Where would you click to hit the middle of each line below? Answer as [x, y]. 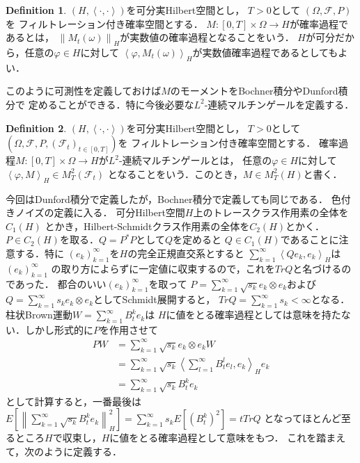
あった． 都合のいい [61, 283]
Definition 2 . [36, 128]
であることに [310, 239]
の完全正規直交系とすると [186, 253]
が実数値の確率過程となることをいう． [207, 37]
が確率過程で [319, 23]
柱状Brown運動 [39, 315]
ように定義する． [83, 452]
